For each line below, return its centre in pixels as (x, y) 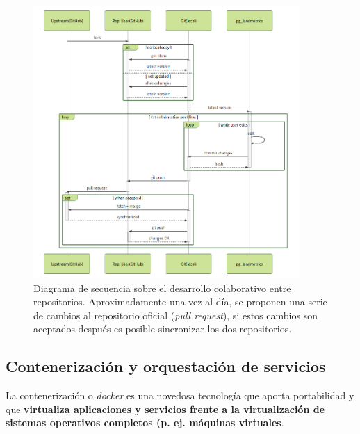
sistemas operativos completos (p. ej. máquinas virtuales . (145, 423)
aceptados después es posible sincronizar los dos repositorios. (163, 329)
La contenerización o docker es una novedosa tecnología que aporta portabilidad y (180, 395)
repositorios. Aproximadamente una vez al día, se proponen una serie (180, 302)
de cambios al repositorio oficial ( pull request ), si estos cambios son (175, 315)
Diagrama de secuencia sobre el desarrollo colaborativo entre (162, 288)
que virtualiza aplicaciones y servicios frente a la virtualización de (165, 409)
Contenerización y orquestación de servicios (166, 366)
